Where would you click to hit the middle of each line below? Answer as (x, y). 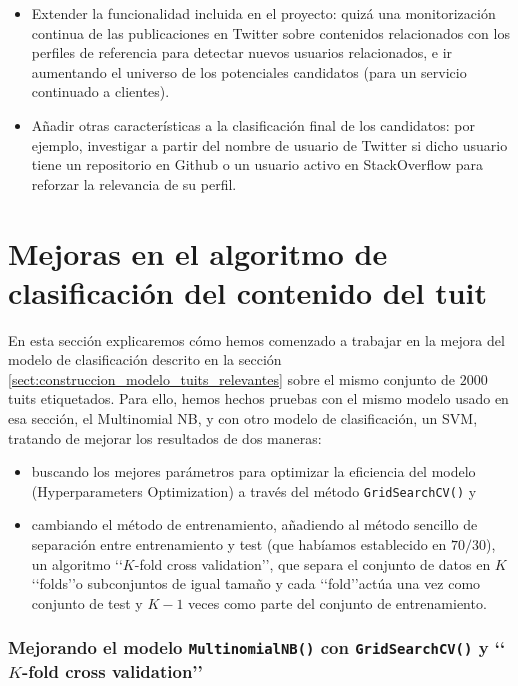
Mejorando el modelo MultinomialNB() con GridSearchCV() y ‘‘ (257, 647)
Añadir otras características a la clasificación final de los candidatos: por (253, 124)
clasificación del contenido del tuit (248, 291)
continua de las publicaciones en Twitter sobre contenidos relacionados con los (270, 32)
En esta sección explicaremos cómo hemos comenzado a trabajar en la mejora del (256, 339)
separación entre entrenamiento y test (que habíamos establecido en (239, 544)
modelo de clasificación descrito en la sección (145, 359)
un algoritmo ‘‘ (77, 563)
